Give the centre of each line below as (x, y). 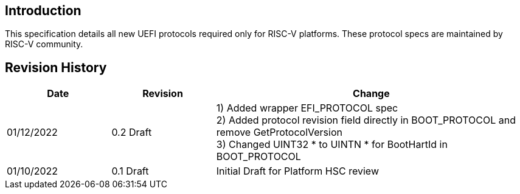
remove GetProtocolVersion (279, 132)
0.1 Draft (130, 171)
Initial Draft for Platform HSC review (297, 171)
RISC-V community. (44, 44)
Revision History (56, 67)
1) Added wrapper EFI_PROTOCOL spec (307, 108)
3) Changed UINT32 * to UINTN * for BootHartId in (332, 145)
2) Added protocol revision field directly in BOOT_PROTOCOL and (366, 120)
